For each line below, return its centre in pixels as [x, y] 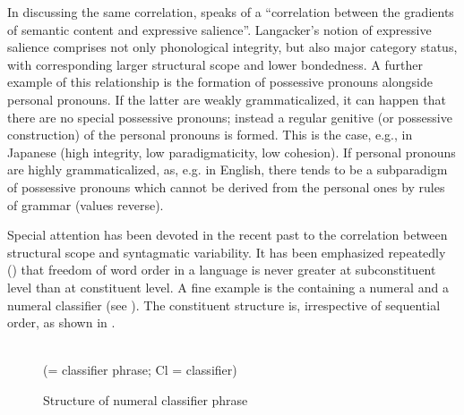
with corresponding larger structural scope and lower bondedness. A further [215, 64]
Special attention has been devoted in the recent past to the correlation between [228, 235]
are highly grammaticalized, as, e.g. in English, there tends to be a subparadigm [228, 169]
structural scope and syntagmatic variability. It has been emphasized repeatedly [227, 252]
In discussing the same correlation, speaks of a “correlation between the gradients [231, 12]
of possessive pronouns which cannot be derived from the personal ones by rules [226, 186]
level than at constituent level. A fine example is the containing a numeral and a [228, 287]
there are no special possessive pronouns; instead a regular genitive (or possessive [230, 117]
